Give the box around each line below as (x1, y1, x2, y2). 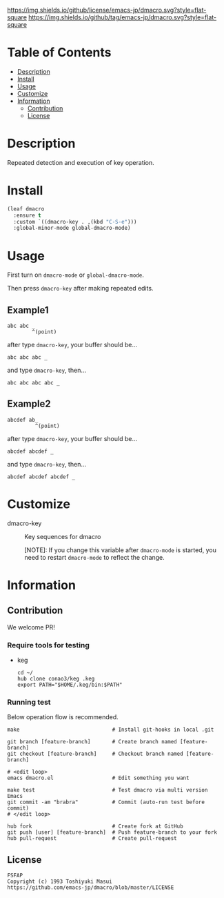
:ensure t (13, 212, 41, 219)
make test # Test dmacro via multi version (7, 787, 208, 794)
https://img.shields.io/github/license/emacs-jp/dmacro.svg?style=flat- (7, 6, 207, 14)
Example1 (7, 304, 50, 316)
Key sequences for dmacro (24, 532, 101, 540)
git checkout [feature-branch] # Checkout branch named (7, 750, 184, 758)
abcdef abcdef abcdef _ (7, 473, 76, 480)
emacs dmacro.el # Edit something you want (7, 774, 190, 782)
